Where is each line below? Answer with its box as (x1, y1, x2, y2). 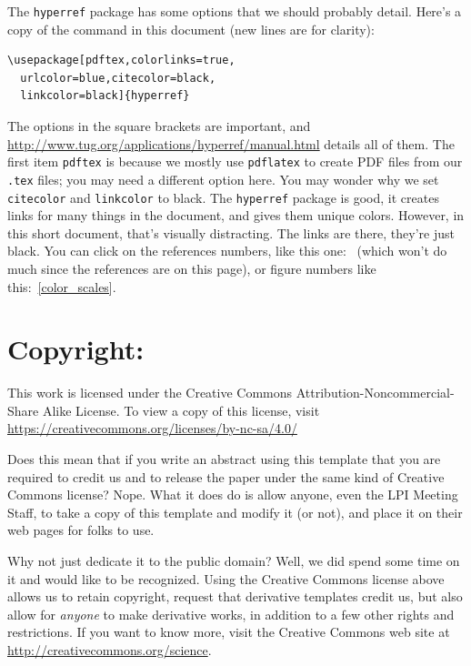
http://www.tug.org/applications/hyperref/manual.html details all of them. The (7, 134, 455, 153)
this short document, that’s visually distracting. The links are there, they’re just (7, 223, 455, 242)
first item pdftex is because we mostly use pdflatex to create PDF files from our (7, 152, 463, 171)
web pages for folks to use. (7, 520, 155, 540)
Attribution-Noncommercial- (296, 383, 455, 402)
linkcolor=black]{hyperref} (20, 89, 190, 103)
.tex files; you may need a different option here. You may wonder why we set (7, 169, 439, 188)
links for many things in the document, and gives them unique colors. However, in (7, 206, 465, 225)
